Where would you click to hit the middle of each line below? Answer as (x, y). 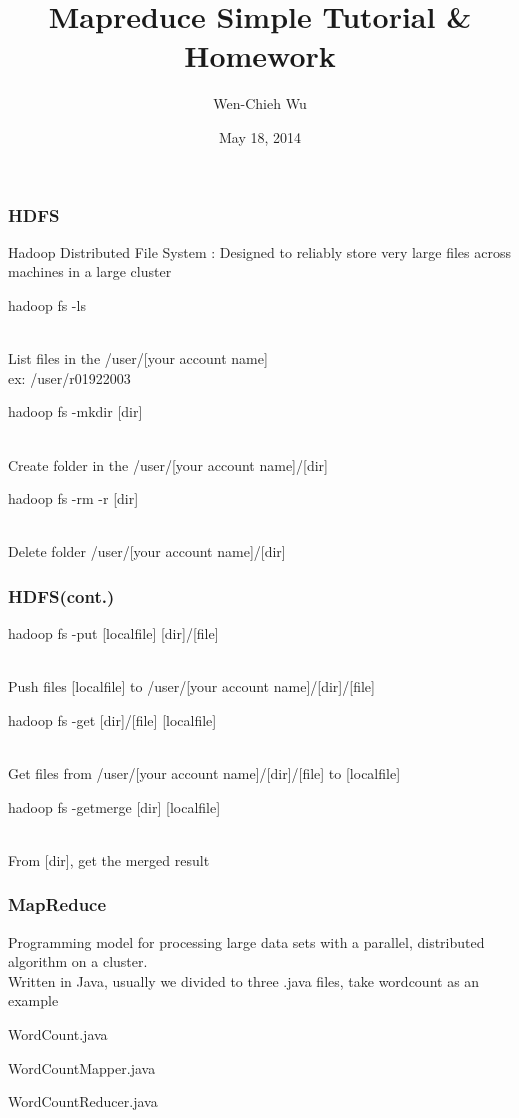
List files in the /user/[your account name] (138, 358)
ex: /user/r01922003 (69, 377)
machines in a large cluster (90, 271)
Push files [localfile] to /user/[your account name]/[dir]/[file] (191, 686)
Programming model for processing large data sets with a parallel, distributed (246, 941)
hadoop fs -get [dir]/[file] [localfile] (112, 719)
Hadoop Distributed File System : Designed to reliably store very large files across (260, 251)
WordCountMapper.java (82, 1067)
